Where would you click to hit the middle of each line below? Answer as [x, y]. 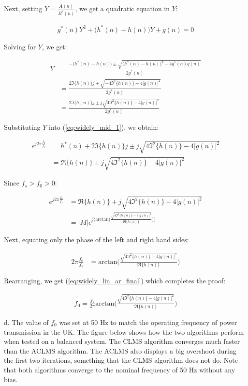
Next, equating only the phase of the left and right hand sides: [96, 239]
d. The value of [26, 322]
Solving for [20, 46]
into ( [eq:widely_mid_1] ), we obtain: [104, 127]
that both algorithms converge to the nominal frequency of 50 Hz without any [120, 369]
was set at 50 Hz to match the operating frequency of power [148, 322]
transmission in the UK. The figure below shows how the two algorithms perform [124, 332]
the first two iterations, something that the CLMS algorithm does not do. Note [121, 360]
